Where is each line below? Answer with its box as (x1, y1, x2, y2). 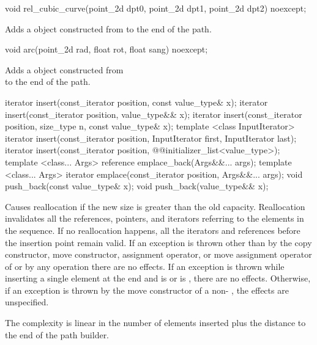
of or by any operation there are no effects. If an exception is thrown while (5, 260, 285, 272)
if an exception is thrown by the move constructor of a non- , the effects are (5, 283, 289, 296)
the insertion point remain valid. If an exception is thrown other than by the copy (5, 236, 312, 249)
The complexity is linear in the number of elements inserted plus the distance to (5, 316, 306, 329)
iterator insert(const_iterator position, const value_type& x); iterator (5, 95, 268, 108)
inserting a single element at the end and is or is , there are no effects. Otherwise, (5, 272, 311, 285)
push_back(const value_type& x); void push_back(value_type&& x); (5, 180, 269, 192)
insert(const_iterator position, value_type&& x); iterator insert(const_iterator (5, 107, 302, 120)
